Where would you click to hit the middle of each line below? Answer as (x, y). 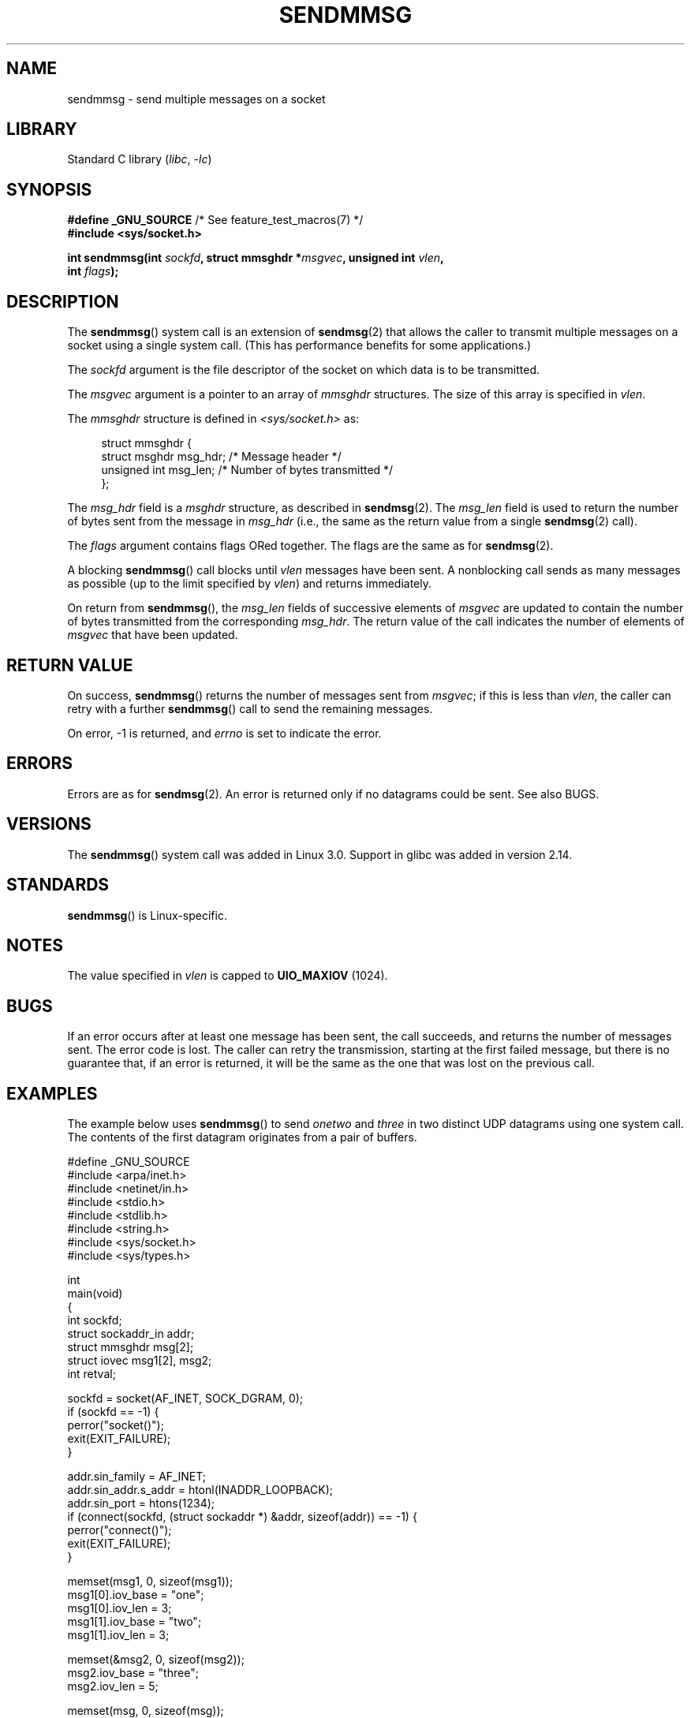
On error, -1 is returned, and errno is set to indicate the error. (224, 733)
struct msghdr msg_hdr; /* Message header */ (221, 457)
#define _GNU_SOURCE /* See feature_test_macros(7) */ (215, 220)
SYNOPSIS (49, 189)
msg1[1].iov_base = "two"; (134, 1622)
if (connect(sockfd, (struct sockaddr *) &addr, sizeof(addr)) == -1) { (242, 1517)
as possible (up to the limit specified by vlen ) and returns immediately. (249, 584)
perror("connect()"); (120, 1530)
